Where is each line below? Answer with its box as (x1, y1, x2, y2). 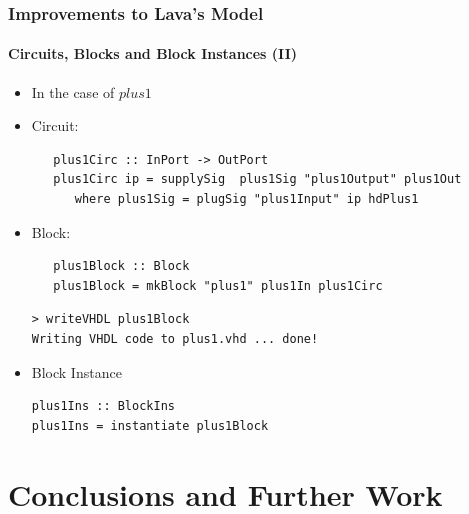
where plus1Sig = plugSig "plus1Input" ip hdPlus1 (74, 192, 419, 207)
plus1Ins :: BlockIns (31, 399, 175, 414)
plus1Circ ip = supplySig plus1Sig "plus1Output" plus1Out (53, 172, 462, 187)
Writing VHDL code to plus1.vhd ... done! (31, 331, 319, 346)
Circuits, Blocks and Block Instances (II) (8, 43, 298, 64)
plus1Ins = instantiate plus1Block (31, 418, 269, 433)
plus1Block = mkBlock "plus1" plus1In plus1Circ (53, 278, 383, 293)
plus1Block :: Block (53, 259, 190, 274)
